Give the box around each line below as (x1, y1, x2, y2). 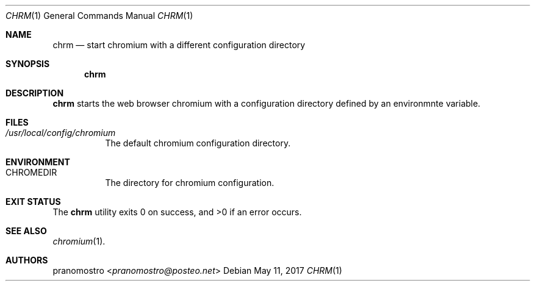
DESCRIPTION (5, 88, 64, 98)
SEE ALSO (5, 226, 47, 236)
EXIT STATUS (5, 196, 61, 207)
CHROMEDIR (5, 167, 57, 177)
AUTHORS (5, 255, 48, 265)
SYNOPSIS (5, 59, 50, 69)
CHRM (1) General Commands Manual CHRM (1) (5, 10, 193, 21)
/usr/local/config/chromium (5, 127, 116, 138)
